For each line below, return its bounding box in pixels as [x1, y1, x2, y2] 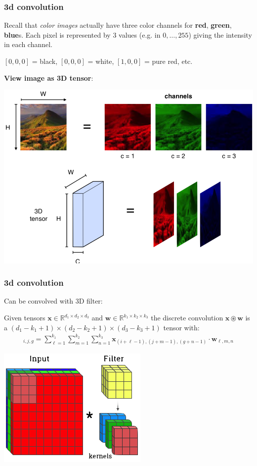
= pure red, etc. [144, 56, 193, 66]
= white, [87, 56, 114, 66]
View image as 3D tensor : [4, 72, 93, 83]
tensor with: [163, 322, 200, 332]
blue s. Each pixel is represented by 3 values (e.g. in [4, 29, 161, 40]
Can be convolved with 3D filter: [4, 296, 103, 306]
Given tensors [4, 312, 45, 323]
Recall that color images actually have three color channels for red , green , [4, 20, 232, 30]
